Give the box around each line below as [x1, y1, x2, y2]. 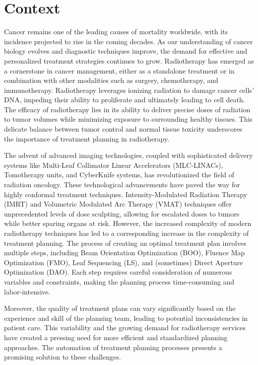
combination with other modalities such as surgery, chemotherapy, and [4, 75, 218, 85]
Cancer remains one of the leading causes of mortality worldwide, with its [4, 26, 228, 37]
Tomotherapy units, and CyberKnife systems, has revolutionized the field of [4, 169, 235, 180]
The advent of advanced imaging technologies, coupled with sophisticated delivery [4, 150, 253, 160]
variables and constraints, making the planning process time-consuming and [4, 276, 235, 287]
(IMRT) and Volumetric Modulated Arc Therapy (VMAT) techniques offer [4, 199, 232, 209]
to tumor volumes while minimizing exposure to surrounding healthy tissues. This [4, 114, 253, 124]
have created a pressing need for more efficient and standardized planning [4, 332, 228, 342]
